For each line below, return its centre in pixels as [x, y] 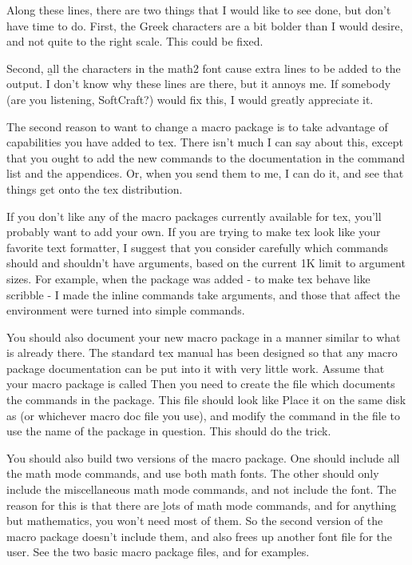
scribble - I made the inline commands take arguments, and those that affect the [204, 294]
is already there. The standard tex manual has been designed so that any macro [202, 353]
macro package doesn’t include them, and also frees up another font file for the [199, 536]
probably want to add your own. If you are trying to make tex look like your [194, 232]
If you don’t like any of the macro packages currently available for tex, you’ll [194, 216]
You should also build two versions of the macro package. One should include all [203, 457]
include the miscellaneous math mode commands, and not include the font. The [202, 489]
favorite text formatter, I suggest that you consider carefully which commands [198, 247]
